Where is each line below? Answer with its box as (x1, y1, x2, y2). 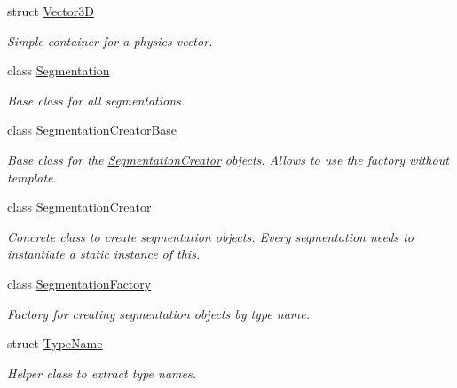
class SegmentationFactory (7, 274, 152, 292)
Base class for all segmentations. (7, 90, 185, 109)
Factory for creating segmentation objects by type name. (7, 304, 311, 322)
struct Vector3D (7, 2, 94, 19)
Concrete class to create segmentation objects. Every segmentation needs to (7, 227, 414, 245)
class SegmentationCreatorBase (7, 120, 177, 139)
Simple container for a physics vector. (7, 31, 213, 50)
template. (7, 167, 57, 186)
